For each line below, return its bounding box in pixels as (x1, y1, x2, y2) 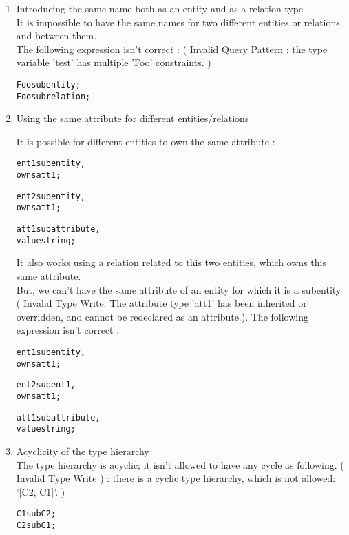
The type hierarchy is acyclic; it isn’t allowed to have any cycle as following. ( (16, 457, 344, 472)
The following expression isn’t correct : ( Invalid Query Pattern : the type (16, 41, 328, 56)
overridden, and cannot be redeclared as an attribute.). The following (16, 309, 308, 323)
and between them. (16, 28, 97, 43)
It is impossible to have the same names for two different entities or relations (16, 14, 340, 29)
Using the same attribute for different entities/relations (16, 111, 249, 125)
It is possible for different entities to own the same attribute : (16, 134, 275, 148)
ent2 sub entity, (16, 191, 86, 201)
